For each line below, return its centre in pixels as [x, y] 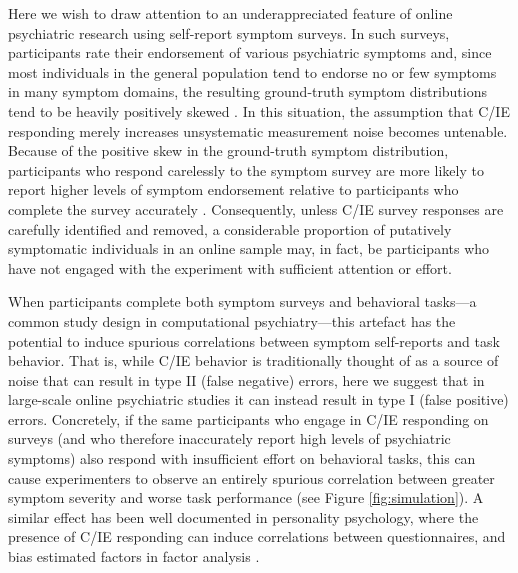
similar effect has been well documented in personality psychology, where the [243, 516]
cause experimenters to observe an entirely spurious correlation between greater [251, 477]
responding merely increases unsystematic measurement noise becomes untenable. [258, 130]
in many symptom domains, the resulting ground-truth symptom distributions [248, 91]
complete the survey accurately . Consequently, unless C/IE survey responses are [256, 208]
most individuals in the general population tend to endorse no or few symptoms [252, 71]
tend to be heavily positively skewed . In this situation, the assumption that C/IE [259, 110]
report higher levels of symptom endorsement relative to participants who [233, 189]
